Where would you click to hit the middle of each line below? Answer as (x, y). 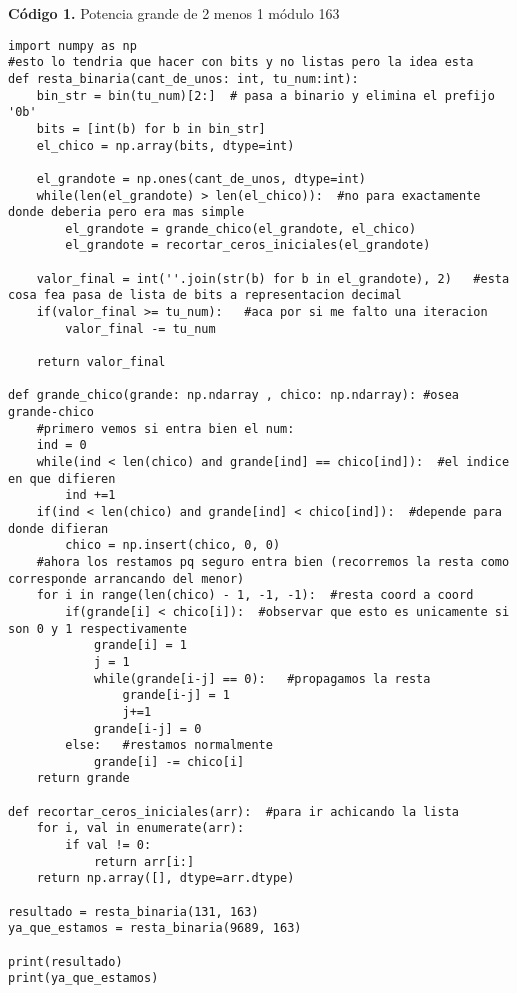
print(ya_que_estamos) (83, 978)
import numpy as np (72, 45)
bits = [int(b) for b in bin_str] (151, 128)
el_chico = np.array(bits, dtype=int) (165, 145)
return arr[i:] (144, 861)
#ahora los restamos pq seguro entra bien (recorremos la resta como (273, 561)
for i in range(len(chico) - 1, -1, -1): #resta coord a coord (255, 595)
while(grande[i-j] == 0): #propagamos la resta (262, 678)
